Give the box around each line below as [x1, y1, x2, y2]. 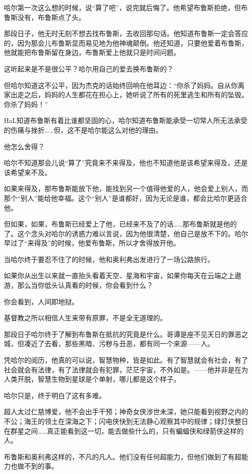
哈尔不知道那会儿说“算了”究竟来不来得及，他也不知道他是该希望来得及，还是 [4, 158, 248, 168]
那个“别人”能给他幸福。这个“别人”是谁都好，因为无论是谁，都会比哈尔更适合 [4, 193, 248, 203]
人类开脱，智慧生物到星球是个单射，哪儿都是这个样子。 [4, 374, 180, 384]
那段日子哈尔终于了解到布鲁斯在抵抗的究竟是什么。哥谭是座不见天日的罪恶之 [4, 329, 248, 339]
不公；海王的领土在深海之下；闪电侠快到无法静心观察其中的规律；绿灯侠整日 [4, 416, 248, 426]
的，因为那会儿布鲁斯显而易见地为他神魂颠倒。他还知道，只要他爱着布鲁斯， [4, 37, 248, 48]
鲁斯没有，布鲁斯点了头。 [4, 12, 85, 22]
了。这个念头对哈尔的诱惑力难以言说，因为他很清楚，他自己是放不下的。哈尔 [4, 228, 248, 238]
